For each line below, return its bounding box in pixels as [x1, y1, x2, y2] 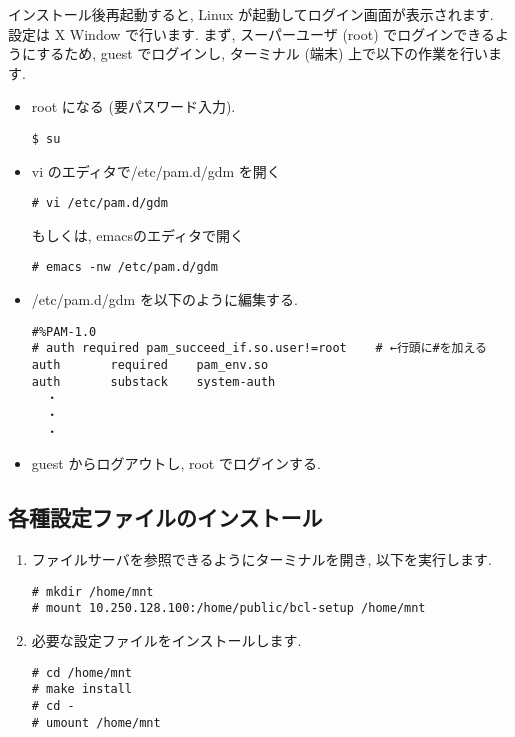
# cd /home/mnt [31, 665, 133, 680]
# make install [31, 682, 133, 697]
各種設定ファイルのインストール [8, 502, 323, 533]
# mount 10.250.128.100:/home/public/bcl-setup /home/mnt [31, 601, 426, 616]
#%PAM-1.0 [31, 324, 97, 339]
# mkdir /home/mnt [31, 584, 154, 599]
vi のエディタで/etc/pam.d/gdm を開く [31, 160, 281, 181]
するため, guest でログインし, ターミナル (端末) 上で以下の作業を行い [36, 43, 489, 64]
